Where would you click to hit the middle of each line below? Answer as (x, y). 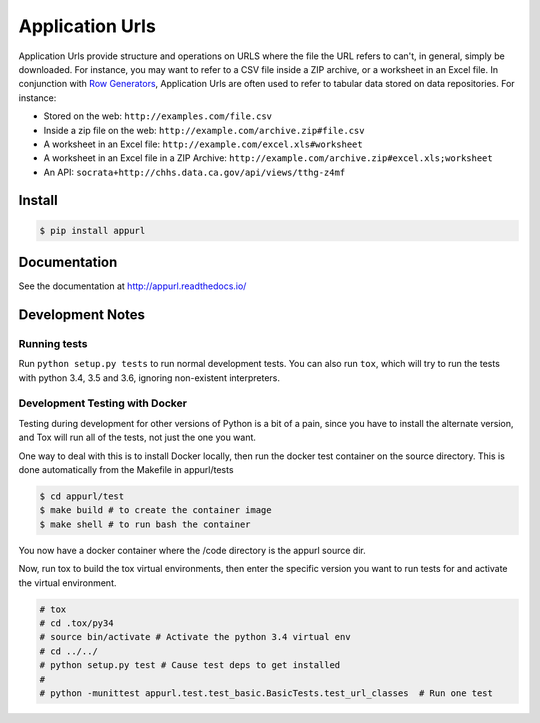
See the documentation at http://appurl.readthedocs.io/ (132, 286)
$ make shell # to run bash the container (145, 524)
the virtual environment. (67, 582)
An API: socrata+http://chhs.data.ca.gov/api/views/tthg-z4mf (194, 172)
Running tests (53, 343)
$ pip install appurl (92, 230)
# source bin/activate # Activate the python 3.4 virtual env (195, 637)
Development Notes (81, 314)
